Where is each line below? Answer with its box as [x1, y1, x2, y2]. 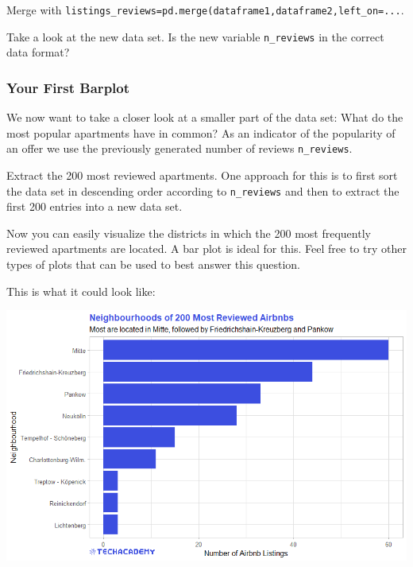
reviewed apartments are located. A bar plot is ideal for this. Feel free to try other [6, 240, 407, 257]
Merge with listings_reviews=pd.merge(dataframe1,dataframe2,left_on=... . [6, 2, 404, 17]
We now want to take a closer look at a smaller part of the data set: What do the [6, 109, 403, 126]
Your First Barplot [6, 77, 130, 97]
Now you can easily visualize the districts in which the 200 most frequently [6, 224, 371, 241]
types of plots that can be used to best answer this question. [6, 256, 301, 272]
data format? [6, 44, 70, 60]
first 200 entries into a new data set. [6, 198, 183, 215]
